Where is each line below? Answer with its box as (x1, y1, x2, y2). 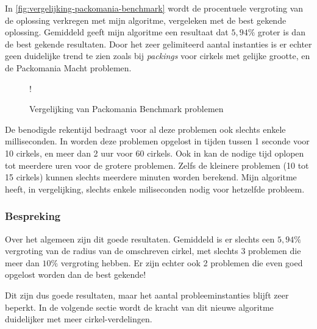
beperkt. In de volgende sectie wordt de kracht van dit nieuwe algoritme (5, 300, 274, 313)
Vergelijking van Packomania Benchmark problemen (29, 102, 224, 115)
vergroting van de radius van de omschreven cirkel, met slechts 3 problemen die (5, 244, 301, 257)
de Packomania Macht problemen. (5, 61, 132, 74)
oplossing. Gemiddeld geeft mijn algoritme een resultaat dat (5, 26, 229, 38)
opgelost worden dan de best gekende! (5, 268, 146, 281)
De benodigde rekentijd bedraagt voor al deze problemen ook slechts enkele (5, 122, 286, 135)
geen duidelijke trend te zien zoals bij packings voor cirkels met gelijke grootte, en (5, 49, 310, 62)
